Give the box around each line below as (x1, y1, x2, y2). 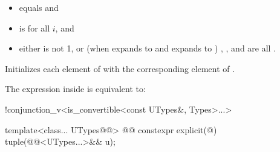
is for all (19, 21, 50, 34)
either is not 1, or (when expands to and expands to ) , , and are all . (19, 42, 276, 55)
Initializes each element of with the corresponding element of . (5, 62, 235, 74)
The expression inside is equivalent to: (5, 82, 146, 95)
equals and (19, 1, 59, 13)
